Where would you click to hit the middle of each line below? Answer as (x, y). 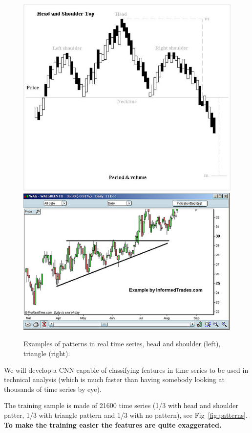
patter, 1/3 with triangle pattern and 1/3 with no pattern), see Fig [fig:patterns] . (126, 415)
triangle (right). (47, 353)
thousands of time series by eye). (53, 389)
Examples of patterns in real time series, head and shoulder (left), (122, 344)
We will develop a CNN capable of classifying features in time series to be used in (126, 370)
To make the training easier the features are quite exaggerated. (113, 424)
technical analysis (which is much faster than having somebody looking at (114, 379)
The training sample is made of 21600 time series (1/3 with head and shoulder (121, 405)
